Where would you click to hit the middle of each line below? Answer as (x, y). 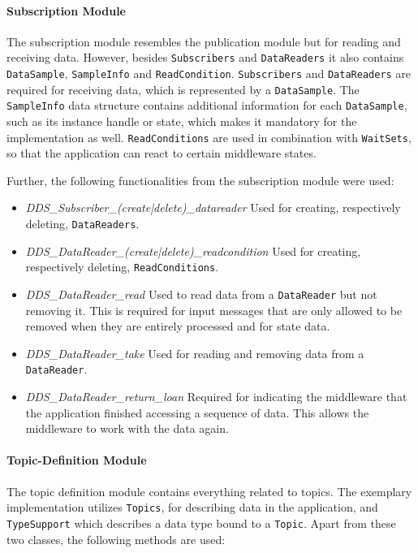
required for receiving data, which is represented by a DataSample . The (183, 89)
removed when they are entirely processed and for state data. (178, 326)
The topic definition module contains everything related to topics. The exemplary (209, 491)
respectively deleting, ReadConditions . (122, 267)
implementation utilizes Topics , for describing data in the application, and (192, 507)
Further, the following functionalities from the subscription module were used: (200, 180)
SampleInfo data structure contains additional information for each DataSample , (207, 105)
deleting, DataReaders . (82, 224)
